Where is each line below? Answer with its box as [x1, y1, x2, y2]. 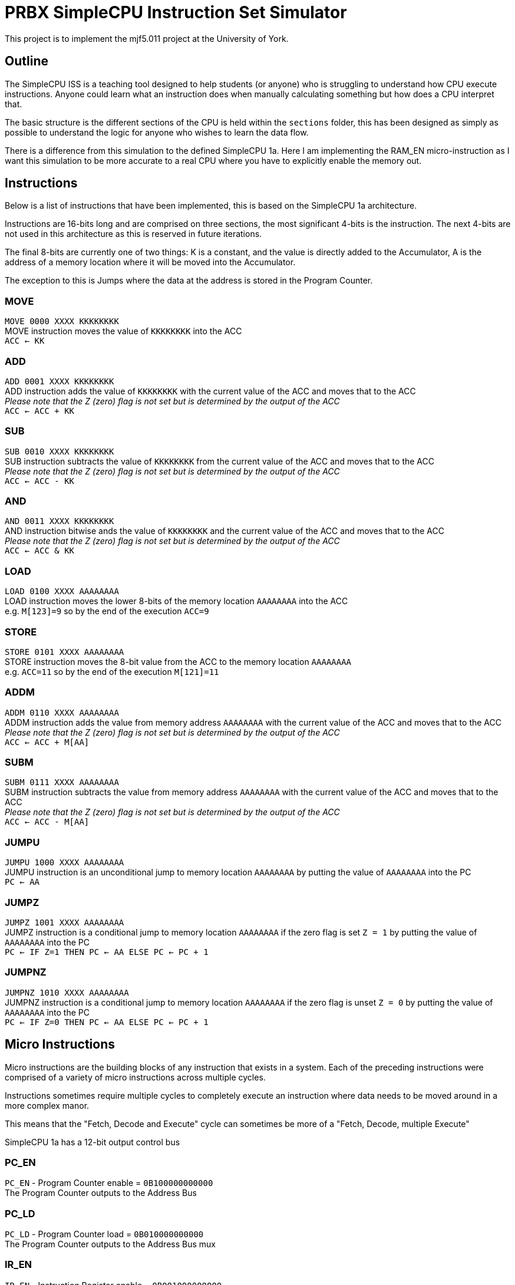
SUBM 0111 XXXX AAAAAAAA [5, 777, 119, 788]
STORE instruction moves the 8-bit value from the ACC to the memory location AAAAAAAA [5, 656, 352, 667]
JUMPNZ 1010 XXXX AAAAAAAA [5, 987, 129, 997]
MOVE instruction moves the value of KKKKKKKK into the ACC [5, 326, 242, 337]
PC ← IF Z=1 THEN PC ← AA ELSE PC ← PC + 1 [5, 947, 209, 957]
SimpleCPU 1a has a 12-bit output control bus [5, 1136, 180, 1147]
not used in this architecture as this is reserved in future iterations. [5, 229, 262, 239]
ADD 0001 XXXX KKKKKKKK [5, 376, 114, 386]
